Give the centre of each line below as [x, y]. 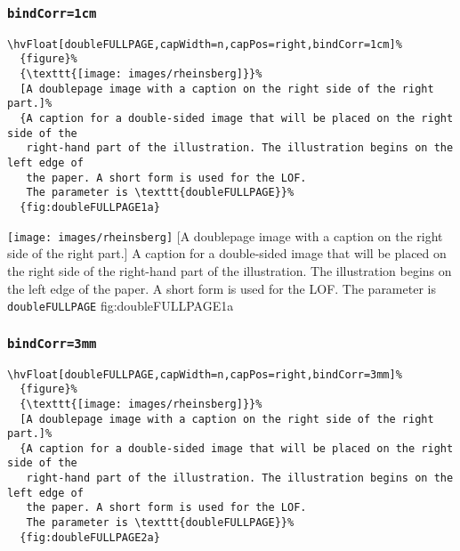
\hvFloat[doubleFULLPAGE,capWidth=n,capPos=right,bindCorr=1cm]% [205, 44]
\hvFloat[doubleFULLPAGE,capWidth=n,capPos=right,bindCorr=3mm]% [205, 374]
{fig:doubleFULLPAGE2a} [90, 537]
